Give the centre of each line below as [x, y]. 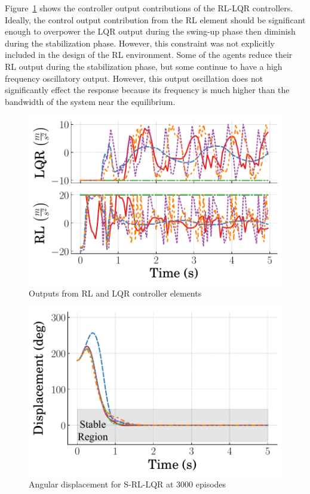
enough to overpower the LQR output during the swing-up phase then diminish [150, 31]
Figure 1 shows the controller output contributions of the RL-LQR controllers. [149, 8]
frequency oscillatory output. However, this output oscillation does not [134, 78]
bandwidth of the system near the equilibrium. [90, 101]
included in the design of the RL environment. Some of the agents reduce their [149, 55]
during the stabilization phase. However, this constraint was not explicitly [140, 43]
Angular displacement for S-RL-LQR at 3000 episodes [128, 484]
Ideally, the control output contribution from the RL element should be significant [155, 19]
